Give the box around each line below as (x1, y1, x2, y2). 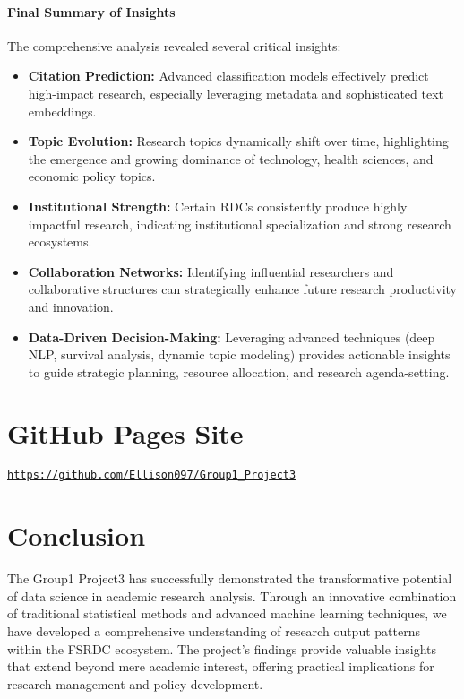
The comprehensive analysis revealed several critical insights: (7, 36, 341, 55)
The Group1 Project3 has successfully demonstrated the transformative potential (7, 569, 452, 588)
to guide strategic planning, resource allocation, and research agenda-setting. (28, 362, 450, 381)
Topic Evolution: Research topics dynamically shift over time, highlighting (28, 132, 449, 151)
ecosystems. (28, 232, 92, 251)
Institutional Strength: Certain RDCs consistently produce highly (28, 196, 408, 215)
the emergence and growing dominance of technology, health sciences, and (28, 149, 434, 168)
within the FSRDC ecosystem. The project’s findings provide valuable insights (7, 639, 437, 658)
